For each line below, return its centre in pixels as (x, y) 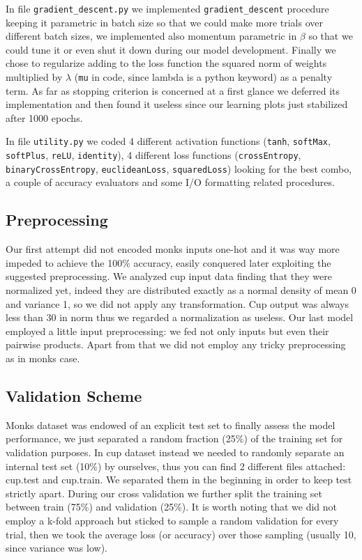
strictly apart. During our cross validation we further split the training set (164, 493)
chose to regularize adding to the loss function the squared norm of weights (166, 63)
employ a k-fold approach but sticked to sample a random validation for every (172, 520)
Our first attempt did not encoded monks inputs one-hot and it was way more (173, 249)
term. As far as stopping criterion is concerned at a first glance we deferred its (173, 90)
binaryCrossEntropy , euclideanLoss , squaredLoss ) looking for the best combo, (179, 168)
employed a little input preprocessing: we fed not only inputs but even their (167, 330)
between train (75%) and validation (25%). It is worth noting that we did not (172, 507)
